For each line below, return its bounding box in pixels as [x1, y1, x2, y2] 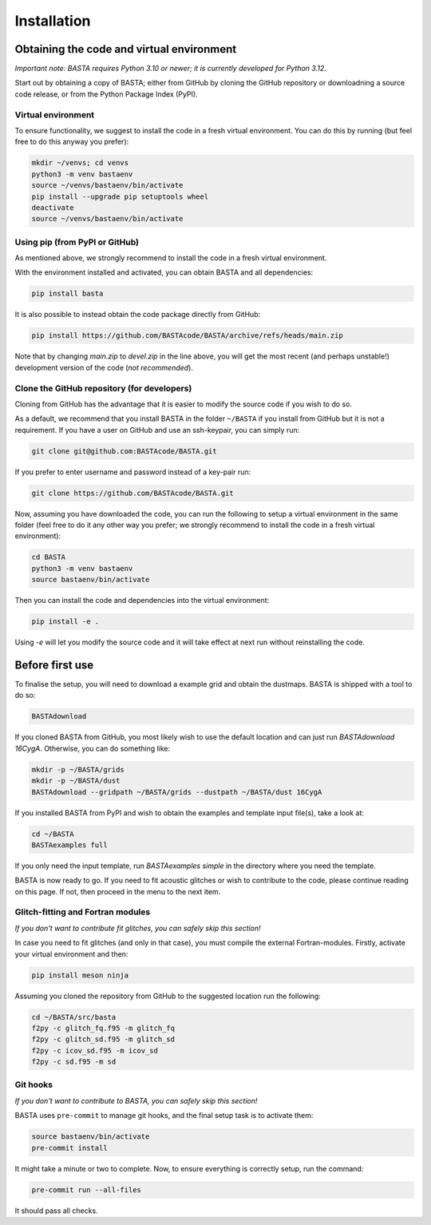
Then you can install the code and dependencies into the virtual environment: [14, 596, 270, 605]
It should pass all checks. [14, 1206, 99, 1215]
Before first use [14, 658, 94, 672]
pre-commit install [31, 1143, 108, 1152]
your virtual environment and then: [14, 949, 129, 958]
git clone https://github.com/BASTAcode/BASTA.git [31, 488, 235, 498]
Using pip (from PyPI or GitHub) [14, 236, 140, 248]
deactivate [31, 203, 74, 212]
